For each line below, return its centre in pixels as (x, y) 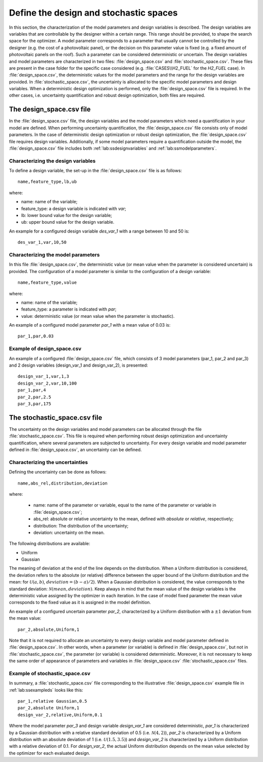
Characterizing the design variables (52, 161)
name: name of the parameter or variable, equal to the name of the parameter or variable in (125, 505)
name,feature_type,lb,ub (47, 182)
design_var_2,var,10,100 (47, 383)
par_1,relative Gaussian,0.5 (52, 701)
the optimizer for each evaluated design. (49, 753)
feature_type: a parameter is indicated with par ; (69, 309)
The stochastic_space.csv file (56, 418)
